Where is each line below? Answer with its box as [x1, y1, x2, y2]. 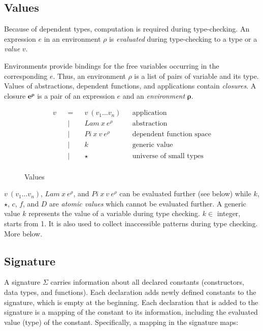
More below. [4, 228, 43, 238]
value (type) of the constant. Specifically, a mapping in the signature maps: [4, 316, 239, 327]
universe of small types [132, 152, 204, 160]
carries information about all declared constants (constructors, [50, 277, 244, 287]
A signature [4, 277, 41, 287]
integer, [217, 208, 241, 219]
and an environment [122, 90, 185, 101]
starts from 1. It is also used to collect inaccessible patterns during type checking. [4, 218, 258, 228]
